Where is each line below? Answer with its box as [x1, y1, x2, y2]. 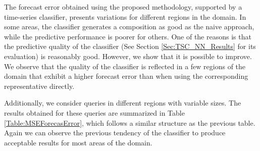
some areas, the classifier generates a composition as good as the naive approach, [4, 21, 254, 32]
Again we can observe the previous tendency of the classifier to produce [4, 127, 226, 138]
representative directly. [4, 80, 75, 91]
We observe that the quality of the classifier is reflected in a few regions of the [4, 61, 246, 71]
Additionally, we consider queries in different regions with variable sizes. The [4, 97, 241, 108]
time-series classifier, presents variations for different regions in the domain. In [4, 11, 246, 22]
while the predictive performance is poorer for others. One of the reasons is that [4, 31, 251, 41]
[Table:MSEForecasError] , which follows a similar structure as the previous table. [4, 117, 255, 128]
